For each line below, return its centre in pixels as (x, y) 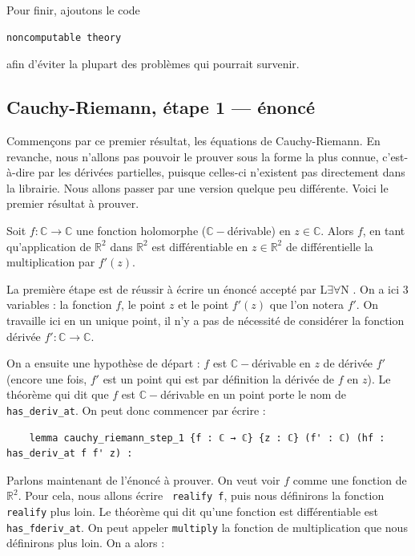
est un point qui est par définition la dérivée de (219, 378)
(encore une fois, (47, 378)
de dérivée (348, 363)
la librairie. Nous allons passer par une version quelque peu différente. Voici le (197, 187)
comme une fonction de (350, 479)
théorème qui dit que (58, 394)
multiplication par (51, 262)
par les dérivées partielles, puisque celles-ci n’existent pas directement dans (222, 172)
